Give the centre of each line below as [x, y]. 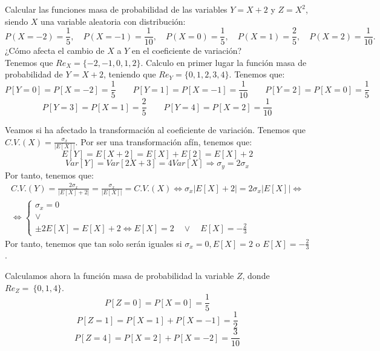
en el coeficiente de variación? [187, 51]
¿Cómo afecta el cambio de [55, 51]
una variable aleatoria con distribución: [113, 21]
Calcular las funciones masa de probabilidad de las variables [116, 9]
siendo [17, 21]
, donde [256, 276]
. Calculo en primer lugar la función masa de [224, 62]
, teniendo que [129, 74]
